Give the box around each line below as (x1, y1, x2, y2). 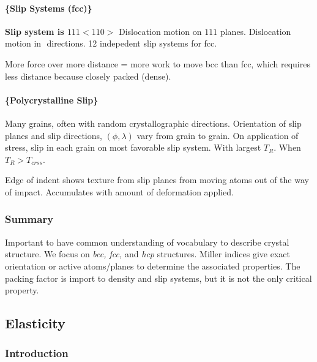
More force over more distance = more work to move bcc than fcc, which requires (5, 57, 310, 70)
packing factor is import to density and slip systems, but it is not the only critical (5, 271, 312, 284)
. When (274, 141, 301, 154)
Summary (5, 211, 54, 227)
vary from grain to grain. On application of (136, 129, 299, 141)
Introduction (5, 345, 69, 361)
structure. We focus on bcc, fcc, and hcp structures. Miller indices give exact (5, 247, 290, 260)
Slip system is (5, 25, 64, 37)
